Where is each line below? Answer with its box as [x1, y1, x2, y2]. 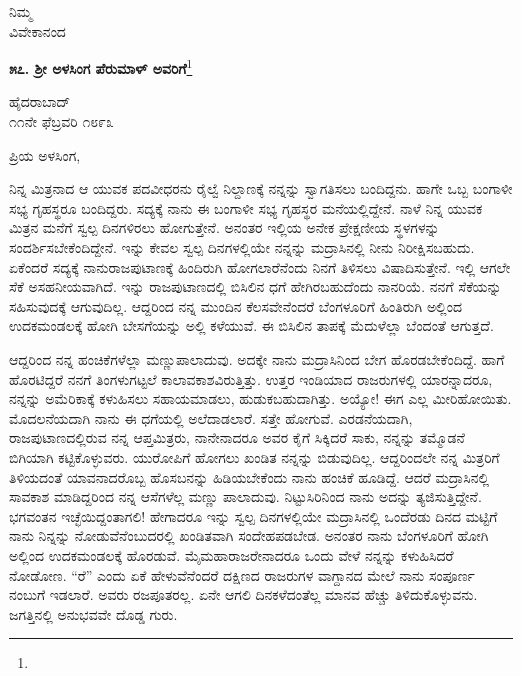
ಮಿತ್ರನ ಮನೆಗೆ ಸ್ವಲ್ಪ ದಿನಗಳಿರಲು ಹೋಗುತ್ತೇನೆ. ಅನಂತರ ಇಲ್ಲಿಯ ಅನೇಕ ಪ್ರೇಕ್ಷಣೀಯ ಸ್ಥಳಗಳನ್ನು [9, 217, 440, 238]
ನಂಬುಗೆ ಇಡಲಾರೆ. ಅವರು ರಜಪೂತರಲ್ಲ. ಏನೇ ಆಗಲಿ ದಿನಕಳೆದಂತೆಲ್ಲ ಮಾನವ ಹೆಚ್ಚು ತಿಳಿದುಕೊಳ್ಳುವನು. [9, 584, 478, 605]
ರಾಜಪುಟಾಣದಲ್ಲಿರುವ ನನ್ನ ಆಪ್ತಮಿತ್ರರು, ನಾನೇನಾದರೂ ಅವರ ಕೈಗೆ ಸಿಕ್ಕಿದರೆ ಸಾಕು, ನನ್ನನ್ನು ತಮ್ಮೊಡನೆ [9, 427, 465, 448]
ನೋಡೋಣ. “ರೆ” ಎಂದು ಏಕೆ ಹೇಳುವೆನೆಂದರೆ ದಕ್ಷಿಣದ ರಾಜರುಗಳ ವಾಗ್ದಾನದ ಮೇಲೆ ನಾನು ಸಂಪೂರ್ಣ [9, 564, 475, 585]
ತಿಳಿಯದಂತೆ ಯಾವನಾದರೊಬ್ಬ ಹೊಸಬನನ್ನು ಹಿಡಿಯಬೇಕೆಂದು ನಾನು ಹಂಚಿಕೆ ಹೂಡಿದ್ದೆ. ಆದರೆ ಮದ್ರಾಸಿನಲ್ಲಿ [9, 466, 490, 487]
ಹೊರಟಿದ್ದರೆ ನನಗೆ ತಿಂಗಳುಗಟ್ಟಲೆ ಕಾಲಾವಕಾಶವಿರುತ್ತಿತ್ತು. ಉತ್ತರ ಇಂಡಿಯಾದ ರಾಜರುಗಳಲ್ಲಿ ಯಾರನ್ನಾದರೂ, [9, 368, 493, 389]
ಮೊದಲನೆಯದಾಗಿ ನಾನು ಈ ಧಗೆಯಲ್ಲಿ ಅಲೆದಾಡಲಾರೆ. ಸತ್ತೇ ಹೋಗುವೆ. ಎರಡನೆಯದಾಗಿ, [9, 407, 413, 428]
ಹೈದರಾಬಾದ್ [9, 91, 71, 112]
